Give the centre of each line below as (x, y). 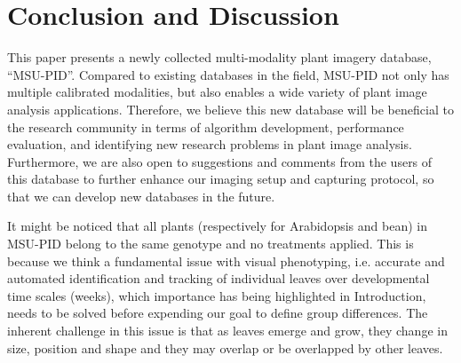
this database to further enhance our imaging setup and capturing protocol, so (221, 179)
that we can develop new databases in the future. (141, 196)
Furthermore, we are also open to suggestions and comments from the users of (220, 161)
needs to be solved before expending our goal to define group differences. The (218, 313)
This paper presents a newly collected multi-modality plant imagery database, (219, 57)
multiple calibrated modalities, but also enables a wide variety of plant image (217, 92)
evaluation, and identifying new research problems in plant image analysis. (210, 144)
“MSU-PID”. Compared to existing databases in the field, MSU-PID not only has (228, 74)
